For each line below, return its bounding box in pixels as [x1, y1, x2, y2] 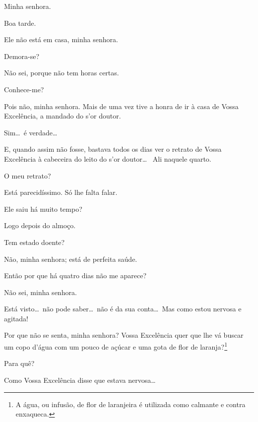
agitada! [4, 313, 29, 323]
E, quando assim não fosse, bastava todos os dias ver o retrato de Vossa [4, 144, 222, 154]
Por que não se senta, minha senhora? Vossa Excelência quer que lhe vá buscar [4, 330, 244, 340]
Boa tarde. [4, 17, 36, 28]
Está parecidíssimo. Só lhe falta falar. [4, 187, 118, 197]
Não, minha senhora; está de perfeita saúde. [4, 253, 137, 264]
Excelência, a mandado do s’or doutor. [4, 111, 121, 121]
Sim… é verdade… [4, 127, 58, 137]
